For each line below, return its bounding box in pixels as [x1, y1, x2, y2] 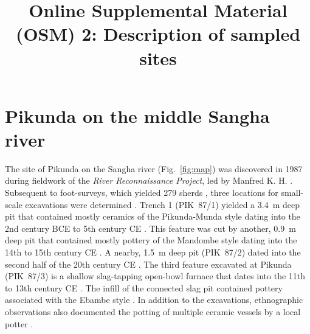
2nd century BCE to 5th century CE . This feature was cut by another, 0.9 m [5, 221, 296, 234]
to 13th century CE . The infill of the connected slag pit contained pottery [5, 281, 283, 294]
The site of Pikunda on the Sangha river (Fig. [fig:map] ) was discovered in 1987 [5, 162, 303, 175]
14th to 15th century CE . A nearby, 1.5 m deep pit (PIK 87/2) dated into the [5, 246, 301, 259]
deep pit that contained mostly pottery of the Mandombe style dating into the [5, 234, 297, 246]
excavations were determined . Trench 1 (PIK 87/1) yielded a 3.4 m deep [25, 198, 300, 210]
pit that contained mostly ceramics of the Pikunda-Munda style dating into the [5, 210, 300, 223]
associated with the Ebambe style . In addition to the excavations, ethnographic [5, 293, 303, 306]
